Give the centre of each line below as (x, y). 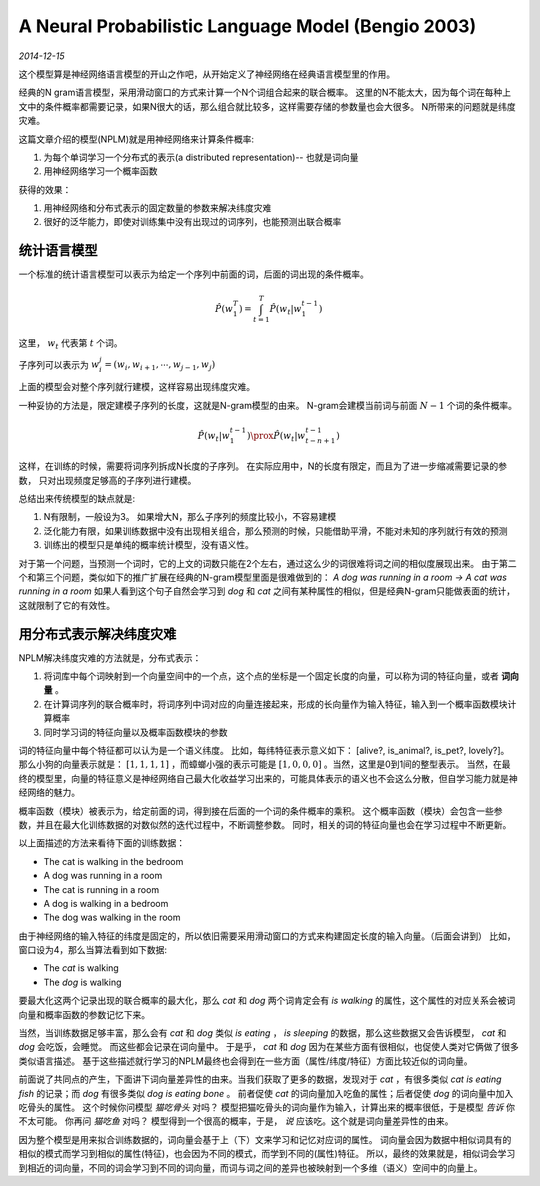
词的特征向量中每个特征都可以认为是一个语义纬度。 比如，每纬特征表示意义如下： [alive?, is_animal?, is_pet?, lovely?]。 (264, 750)
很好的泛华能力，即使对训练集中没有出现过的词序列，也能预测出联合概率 (192, 222)
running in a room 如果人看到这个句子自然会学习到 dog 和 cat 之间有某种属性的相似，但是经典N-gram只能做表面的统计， (267, 591)
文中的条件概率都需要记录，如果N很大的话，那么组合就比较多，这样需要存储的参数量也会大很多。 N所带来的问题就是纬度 (267, 106)
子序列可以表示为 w (59, 364)
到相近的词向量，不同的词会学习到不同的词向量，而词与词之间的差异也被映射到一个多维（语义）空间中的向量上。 (250, 1167)
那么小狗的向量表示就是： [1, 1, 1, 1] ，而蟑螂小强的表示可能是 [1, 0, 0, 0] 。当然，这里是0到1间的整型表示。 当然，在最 (264, 764)
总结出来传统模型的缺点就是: (77, 498)
